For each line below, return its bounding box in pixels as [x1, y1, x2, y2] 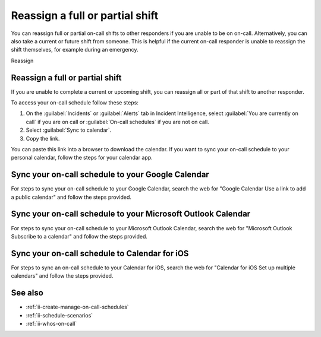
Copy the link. [26, 135, 60, 142]
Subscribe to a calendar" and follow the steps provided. [11, 233, 148, 240]
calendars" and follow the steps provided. [11, 272, 114, 279]
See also [11, 288, 44, 298]
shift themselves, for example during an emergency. [11, 46, 139, 53]
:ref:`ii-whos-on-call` [26, 320, 77, 327]
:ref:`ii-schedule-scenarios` [26, 311, 93, 319]
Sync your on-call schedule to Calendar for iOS [11, 248, 189, 258]
